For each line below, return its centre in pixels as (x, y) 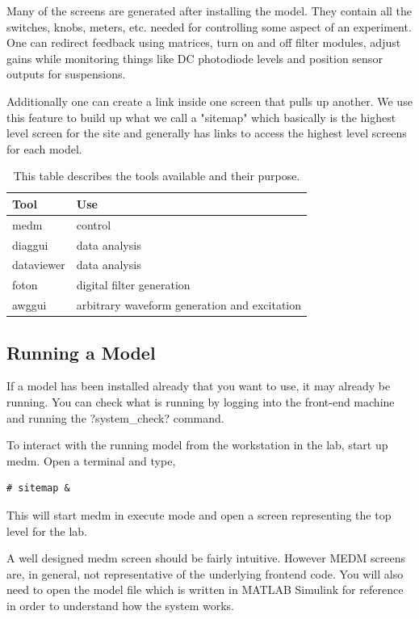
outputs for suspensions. (66, 74)
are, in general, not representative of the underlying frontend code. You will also (205, 573)
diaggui (30, 244)
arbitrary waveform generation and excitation (189, 305)
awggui (29, 305)
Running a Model (81, 352)
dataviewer (39, 265)
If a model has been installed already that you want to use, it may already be (199, 386)
